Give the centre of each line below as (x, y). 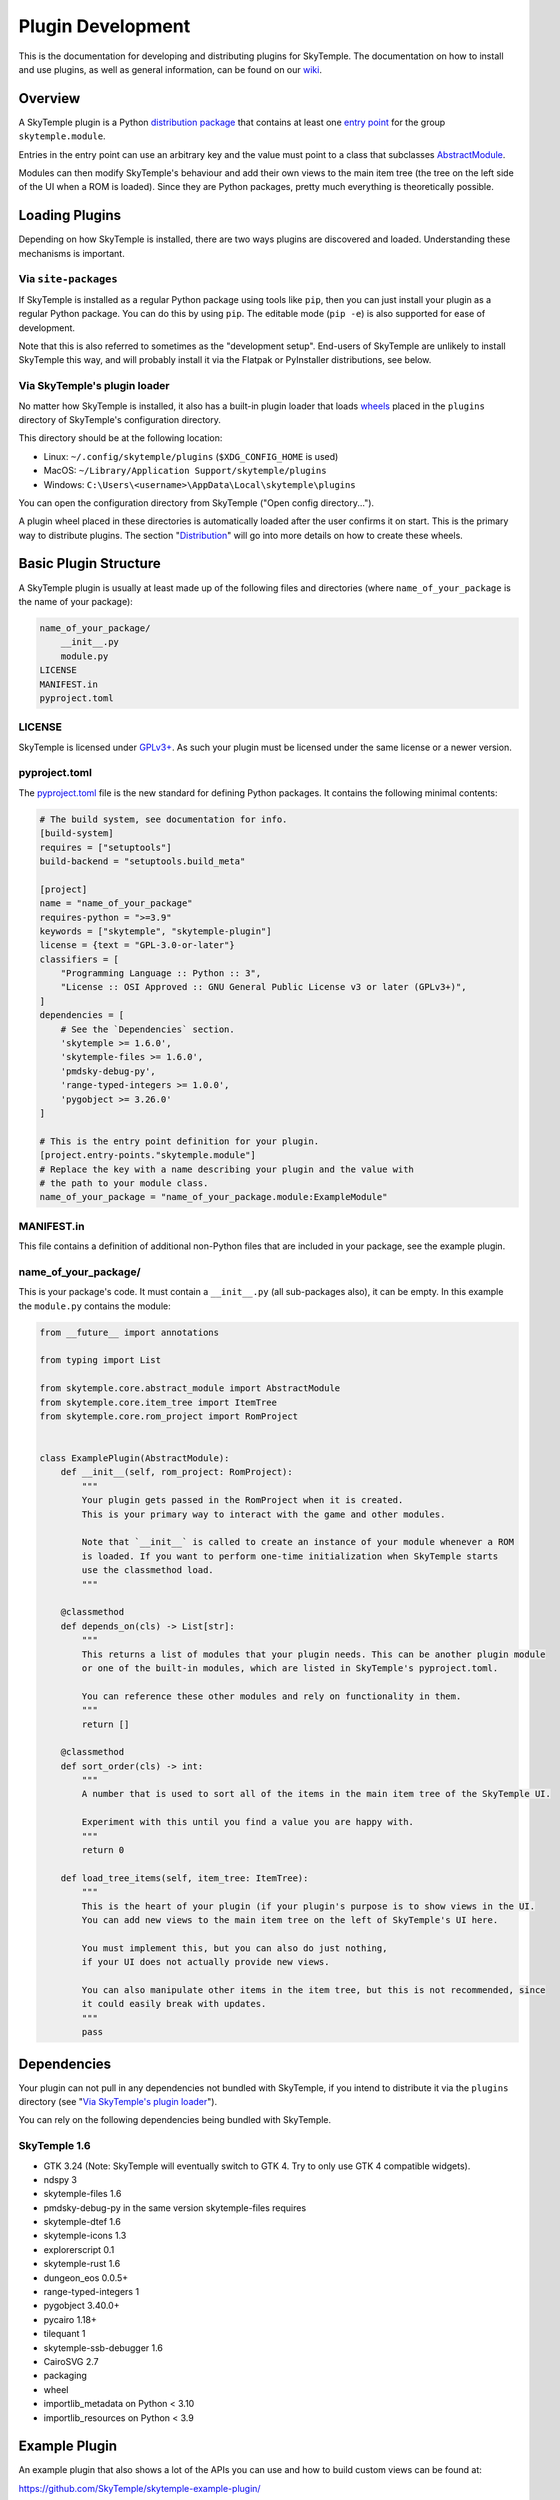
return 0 (103, 1850)
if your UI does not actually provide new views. (205, 1962)
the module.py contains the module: (94, 1306)
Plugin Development (104, 26)
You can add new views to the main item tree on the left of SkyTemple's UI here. (290, 1919)
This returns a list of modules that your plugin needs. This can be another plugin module (313, 1654)
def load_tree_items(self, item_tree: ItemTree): (184, 1878)
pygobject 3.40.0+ (81, 2306)
